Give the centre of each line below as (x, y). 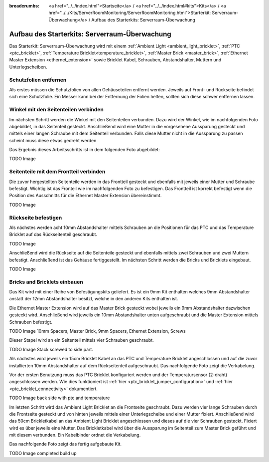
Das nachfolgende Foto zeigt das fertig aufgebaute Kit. (66, 444)
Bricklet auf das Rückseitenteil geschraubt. (53, 234)
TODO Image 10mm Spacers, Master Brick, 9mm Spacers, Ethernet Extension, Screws (98, 331)
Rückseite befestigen (36, 218)
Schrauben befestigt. (31, 322)
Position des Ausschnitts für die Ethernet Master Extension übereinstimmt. (85, 196)
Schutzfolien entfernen (38, 80)
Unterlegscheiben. (28, 67)
